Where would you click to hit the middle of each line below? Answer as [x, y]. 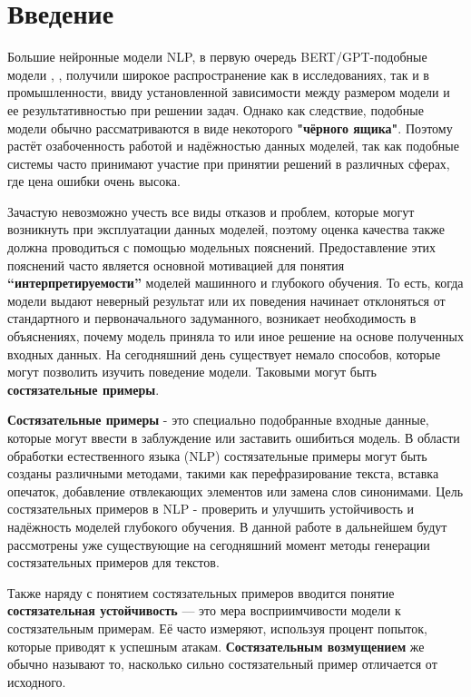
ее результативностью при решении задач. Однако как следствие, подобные [216, 109]
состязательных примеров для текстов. [113, 562]
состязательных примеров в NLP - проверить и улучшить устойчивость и [211, 509]
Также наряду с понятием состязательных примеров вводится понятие [201, 592]
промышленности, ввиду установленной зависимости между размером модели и [229, 92]
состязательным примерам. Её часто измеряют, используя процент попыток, [217, 628]
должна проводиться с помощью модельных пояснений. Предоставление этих [222, 247]
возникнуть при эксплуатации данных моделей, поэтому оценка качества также [226, 229]
